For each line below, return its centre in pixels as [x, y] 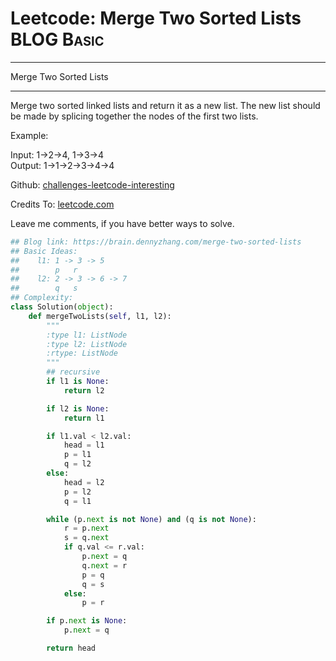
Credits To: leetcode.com [62, 204]
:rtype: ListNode [82, 353]
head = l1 [84, 445]
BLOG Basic [57, 39]
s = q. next [86, 538]
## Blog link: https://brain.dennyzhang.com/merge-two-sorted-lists [156, 242]
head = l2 [84, 482]
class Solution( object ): [62, 307]
